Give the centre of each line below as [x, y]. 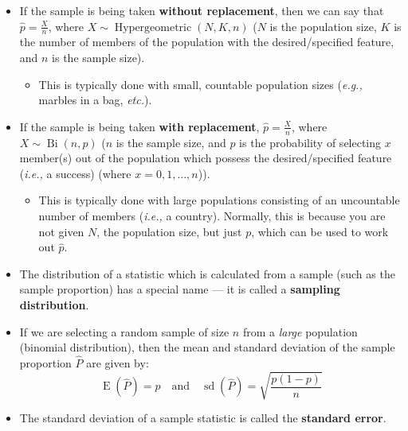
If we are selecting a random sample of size [124, 331]
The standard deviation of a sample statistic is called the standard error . [203, 418]
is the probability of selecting [310, 142]
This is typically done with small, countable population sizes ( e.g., [200, 84]
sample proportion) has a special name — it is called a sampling [180, 289]
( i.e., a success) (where [75, 173]
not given [61, 231]
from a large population [300, 331]
